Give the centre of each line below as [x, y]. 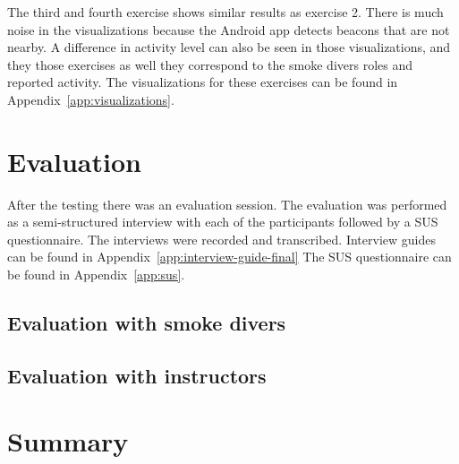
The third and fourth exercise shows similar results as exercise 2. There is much [225, 12]
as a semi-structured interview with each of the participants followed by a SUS [223, 222]
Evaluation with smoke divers [147, 323]
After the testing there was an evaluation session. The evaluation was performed [227, 204]
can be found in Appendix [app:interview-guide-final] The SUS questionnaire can [229, 257]
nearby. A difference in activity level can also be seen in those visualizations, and [229, 47]
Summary [68, 441]
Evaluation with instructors [137, 375]
